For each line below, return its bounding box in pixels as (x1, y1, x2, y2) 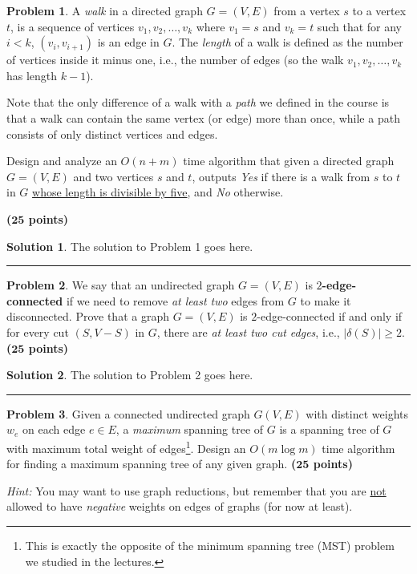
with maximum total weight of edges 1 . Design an (6, 437, 246, 456)
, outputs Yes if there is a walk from (192, 168, 370, 184)
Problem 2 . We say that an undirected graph (6, 277, 235, 293)
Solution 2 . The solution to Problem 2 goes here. (6, 366, 253, 383)
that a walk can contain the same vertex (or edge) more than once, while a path (6, 109, 400, 126)
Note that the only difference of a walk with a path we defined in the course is (6, 94, 390, 111)
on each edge (22, 421, 86, 438)
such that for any (317, 18, 402, 34)
